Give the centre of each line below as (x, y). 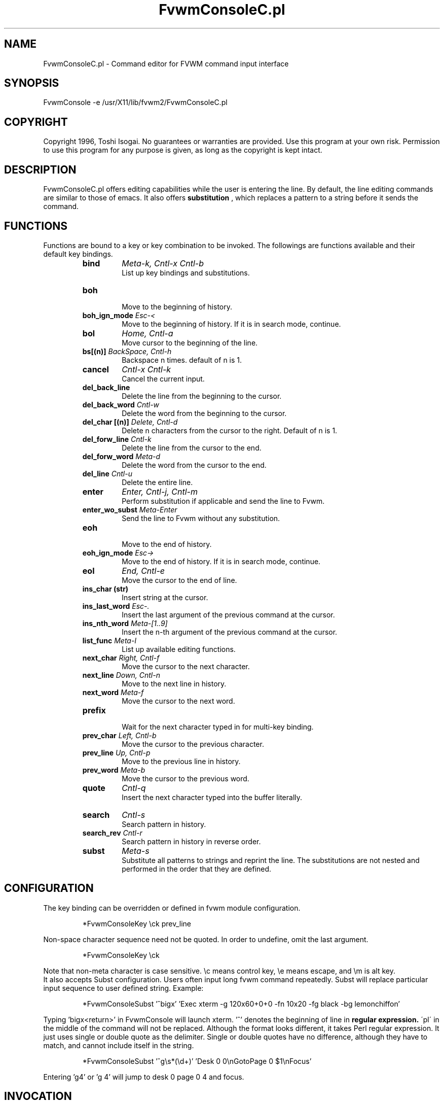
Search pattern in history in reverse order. (191, 841)
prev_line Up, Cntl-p (116, 752)
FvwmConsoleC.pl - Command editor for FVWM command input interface (166, 63)
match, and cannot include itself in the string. (119, 1045)
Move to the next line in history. (174, 683)
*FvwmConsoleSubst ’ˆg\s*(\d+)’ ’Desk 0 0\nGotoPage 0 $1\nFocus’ (197, 1061)
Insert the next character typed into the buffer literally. (212, 797)
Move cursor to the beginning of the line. (190, 342)
